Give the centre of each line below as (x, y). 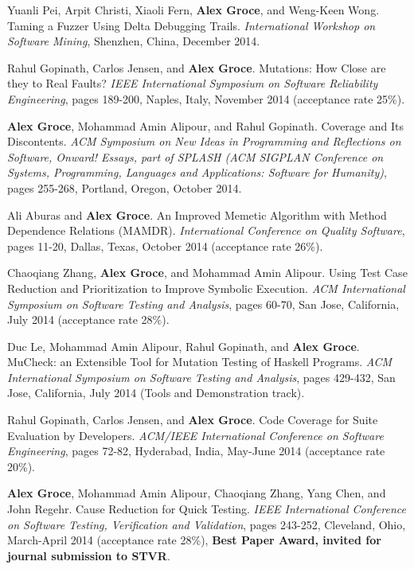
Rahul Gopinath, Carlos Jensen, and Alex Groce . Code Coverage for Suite (193, 420)
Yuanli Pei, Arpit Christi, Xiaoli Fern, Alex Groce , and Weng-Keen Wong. (193, 10)
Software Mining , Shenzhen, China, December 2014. (134, 41)
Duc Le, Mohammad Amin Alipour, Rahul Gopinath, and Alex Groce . (184, 346)
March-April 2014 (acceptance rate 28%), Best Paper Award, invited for (194, 540)
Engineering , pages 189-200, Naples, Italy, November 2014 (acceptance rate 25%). (206, 98)
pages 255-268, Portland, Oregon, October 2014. (125, 187)
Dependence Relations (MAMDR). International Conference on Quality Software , (206, 230)
